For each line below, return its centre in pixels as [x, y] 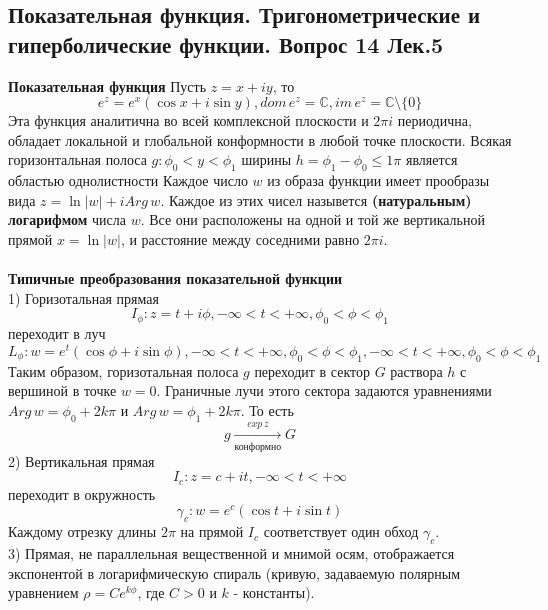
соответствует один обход [341, 531]
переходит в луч [57, 333]
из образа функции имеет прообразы [378, 180]
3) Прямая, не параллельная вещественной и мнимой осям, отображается [231, 552]
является [432, 159]
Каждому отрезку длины [82, 531]
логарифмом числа [67, 219]
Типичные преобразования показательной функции [175, 278]
